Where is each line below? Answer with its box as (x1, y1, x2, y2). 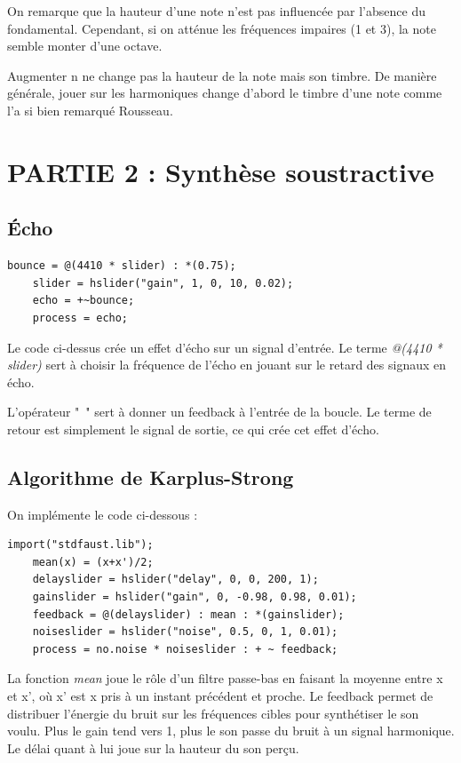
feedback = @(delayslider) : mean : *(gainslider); (32, 608, 345, 621)
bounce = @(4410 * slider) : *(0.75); (7, 259, 236, 273)
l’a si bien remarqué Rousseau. (7, 100, 173, 119)
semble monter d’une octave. (7, 36, 163, 55)
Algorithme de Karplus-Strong (7, 463, 294, 490)
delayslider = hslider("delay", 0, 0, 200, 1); (32, 573, 319, 586)
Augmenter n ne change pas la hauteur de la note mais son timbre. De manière (7, 66, 437, 84)
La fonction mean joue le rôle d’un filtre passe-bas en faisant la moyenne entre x (7, 669, 443, 687)
